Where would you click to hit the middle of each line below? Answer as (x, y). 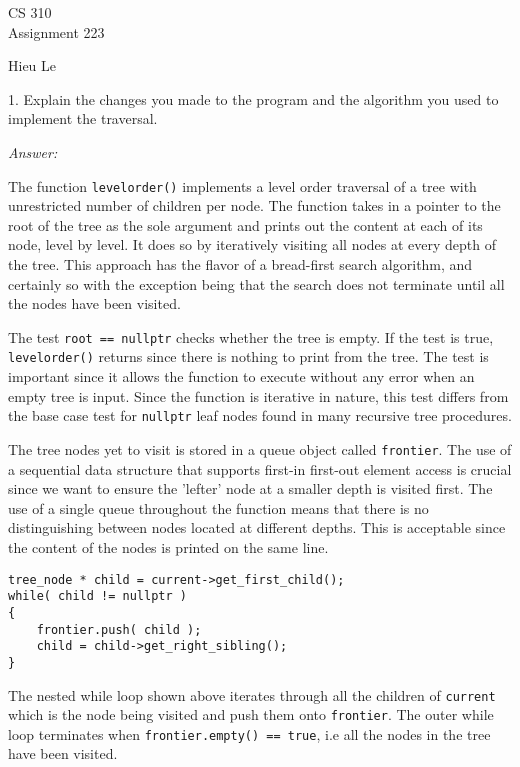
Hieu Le (32, 65)
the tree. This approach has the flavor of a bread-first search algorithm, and (240, 264)
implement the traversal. (83, 118)
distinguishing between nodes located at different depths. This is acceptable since (257, 527)
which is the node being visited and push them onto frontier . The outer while (251, 714)
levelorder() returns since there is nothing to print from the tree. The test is (248, 356)
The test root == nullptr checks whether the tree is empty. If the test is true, (251, 336)
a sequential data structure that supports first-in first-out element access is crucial (260, 468)
